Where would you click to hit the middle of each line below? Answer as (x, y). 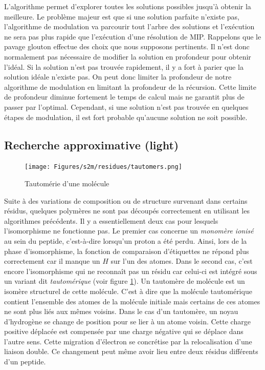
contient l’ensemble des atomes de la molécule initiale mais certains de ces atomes (132, 301)
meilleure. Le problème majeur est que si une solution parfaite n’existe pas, (122, 16)
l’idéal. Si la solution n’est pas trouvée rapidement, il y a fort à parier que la (124, 66)
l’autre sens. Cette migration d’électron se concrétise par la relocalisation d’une (128, 341)
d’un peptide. (25, 362)
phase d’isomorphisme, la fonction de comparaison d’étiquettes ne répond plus (127, 251)
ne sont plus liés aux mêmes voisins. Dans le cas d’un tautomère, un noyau (121, 311)
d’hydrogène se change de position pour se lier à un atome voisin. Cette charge (127, 321)
